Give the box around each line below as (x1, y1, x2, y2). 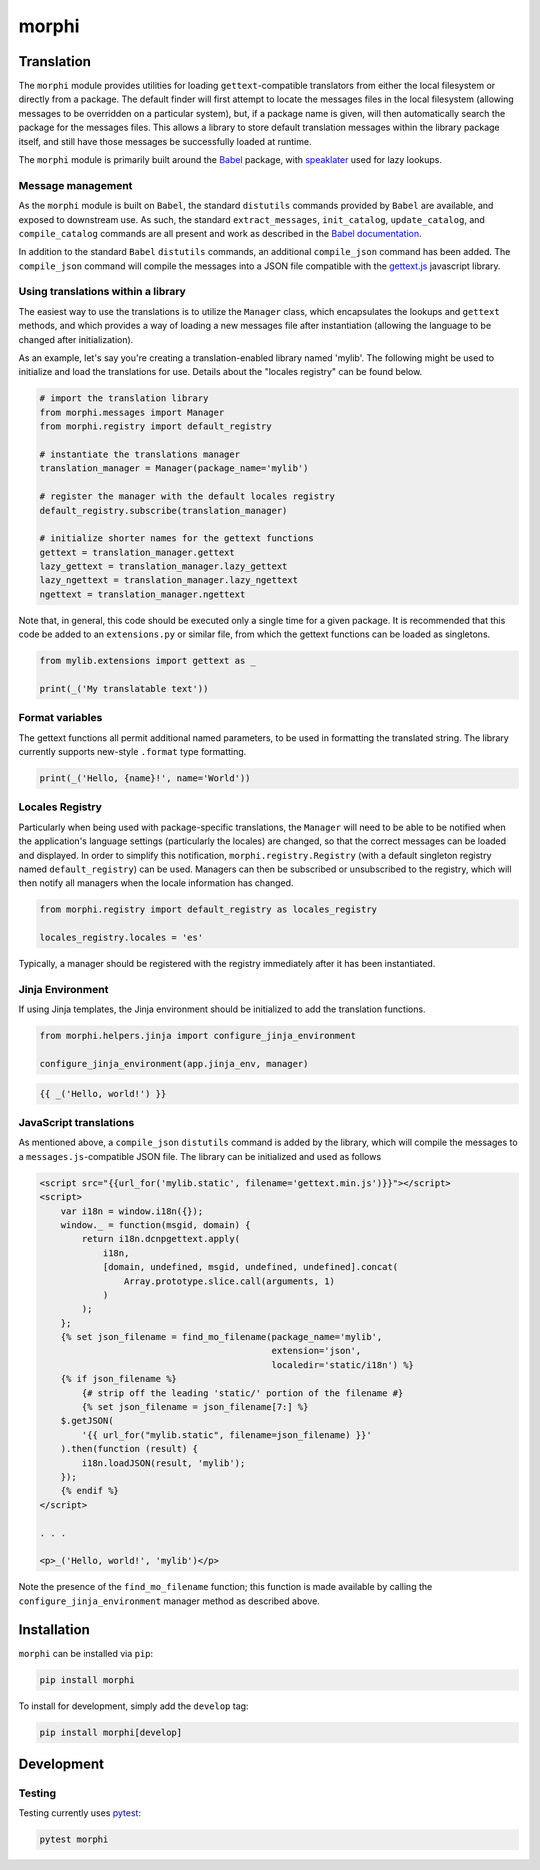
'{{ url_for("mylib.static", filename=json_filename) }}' (81, 1429, 372, 1440)
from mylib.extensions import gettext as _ (39, 655, 257, 667)
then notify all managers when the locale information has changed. (18, 877, 294, 889)
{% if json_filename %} (60, 1373, 177, 1385)
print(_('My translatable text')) (39, 683, 209, 695)
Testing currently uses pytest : (18, 1807, 142, 1819)
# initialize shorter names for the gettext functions (39, 533, 314, 544)
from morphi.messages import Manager (39, 406, 225, 418)
